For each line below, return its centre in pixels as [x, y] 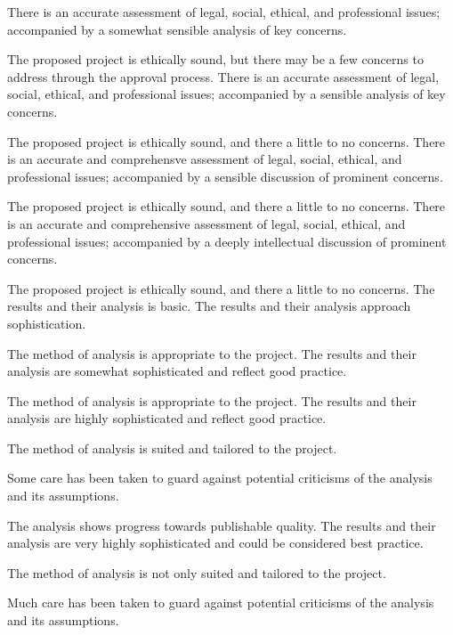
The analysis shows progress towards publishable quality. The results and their [222, 525]
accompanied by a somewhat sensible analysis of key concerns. [177, 29]
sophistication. [47, 323]
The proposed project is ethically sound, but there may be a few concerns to [215, 59]
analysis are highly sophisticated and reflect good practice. [167, 418]
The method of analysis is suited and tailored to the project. [172, 448]
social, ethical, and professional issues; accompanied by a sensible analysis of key [226, 94]
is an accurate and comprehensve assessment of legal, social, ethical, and [205, 159]
